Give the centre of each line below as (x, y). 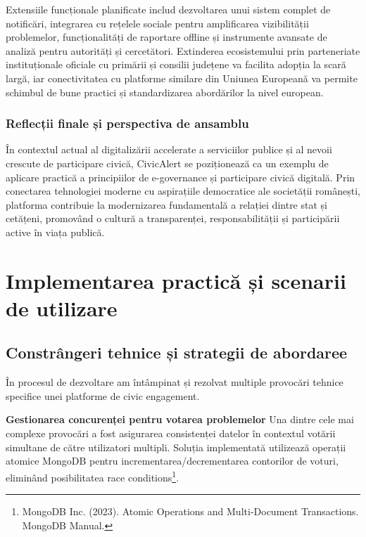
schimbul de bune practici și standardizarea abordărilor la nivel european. (165, 92)
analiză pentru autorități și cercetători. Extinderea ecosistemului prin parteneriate (183, 50)
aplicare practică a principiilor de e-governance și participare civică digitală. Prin (181, 177)
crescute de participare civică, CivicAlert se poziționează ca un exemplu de (167, 163)
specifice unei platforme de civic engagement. (103, 395)
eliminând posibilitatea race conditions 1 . (93, 476)
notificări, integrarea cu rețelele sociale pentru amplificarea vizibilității (157, 23)
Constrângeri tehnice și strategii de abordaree (177, 352)
